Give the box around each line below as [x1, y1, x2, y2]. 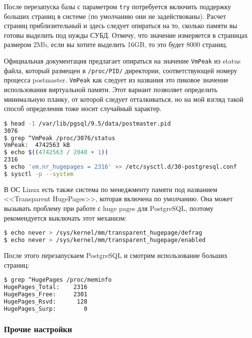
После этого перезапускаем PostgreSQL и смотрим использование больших [4, 250, 228, 260]
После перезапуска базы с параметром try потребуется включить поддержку [4, 1, 231, 11]
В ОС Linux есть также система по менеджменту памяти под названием [4, 184, 218, 194]
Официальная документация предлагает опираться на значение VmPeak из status [4, 56, 241, 66]
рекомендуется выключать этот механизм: [4, 212, 127, 223]
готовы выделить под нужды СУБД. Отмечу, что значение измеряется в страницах [4, 30, 248, 40]
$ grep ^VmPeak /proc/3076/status [4, 134, 116, 142]
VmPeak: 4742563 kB [4, 142, 70, 149]
